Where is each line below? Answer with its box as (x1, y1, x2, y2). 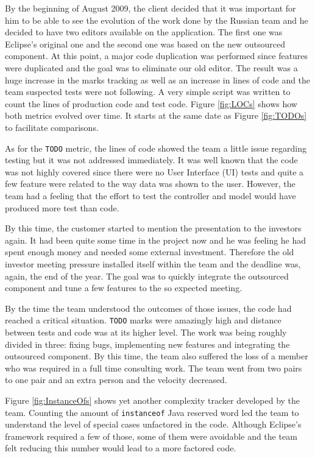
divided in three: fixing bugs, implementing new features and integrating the (5, 337, 290, 350)
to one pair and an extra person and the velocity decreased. (5, 373, 227, 386)
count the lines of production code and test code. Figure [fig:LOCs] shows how (5, 97, 297, 110)
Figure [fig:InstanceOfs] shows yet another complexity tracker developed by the (5, 393, 300, 406)
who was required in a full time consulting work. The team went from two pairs (5, 361, 302, 374)
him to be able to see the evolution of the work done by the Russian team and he (5, 13, 308, 26)
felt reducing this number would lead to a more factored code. (5, 442, 236, 454)
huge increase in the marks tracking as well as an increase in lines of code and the (5, 73, 311, 86)
